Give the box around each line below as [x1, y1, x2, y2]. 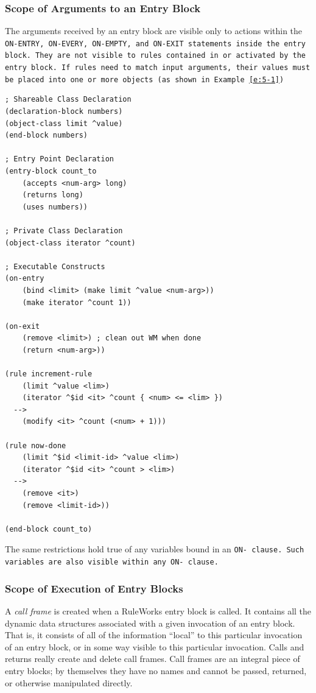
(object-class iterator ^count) [5, 238, 136, 247]
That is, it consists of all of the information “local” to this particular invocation [5, 628, 303, 641]
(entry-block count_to [5, 167, 97, 175]
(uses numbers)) [22, 202, 88, 211]
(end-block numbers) [5, 131, 88, 140]
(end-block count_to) [5, 524, 93, 533]
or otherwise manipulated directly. [5, 676, 133, 689]
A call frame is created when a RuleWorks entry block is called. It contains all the [5, 604, 312, 617]
